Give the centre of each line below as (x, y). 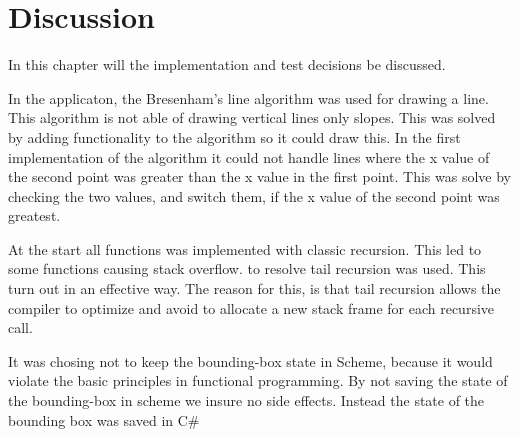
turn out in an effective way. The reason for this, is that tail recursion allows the (254, 288)
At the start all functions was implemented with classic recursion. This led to (245, 248)
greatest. (34, 215)
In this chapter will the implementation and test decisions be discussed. (227, 64)
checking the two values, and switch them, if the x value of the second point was (254, 195)
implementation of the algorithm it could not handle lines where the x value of (249, 156)
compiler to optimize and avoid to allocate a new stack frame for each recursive (251, 307)
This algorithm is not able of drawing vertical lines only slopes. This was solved (252, 117)
